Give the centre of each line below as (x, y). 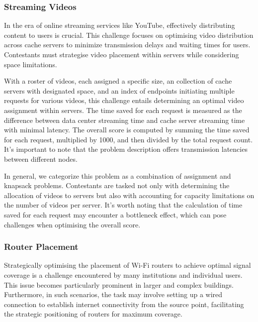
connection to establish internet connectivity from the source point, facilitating (124, 304)
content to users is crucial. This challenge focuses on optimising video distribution (129, 35)
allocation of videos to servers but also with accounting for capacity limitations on (129, 195)
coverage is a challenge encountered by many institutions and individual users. (123, 274)
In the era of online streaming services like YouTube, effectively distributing (120, 25)
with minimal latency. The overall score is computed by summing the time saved (127, 130)
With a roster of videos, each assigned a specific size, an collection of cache (118, 81)
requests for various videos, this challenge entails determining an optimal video (124, 100)
